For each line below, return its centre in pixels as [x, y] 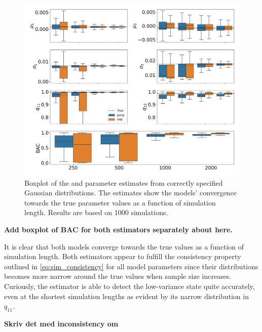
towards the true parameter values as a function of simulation [120, 202]
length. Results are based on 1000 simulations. [96, 212]
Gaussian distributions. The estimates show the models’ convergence [130, 193]
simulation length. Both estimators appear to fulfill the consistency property [123, 256]
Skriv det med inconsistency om [61, 324]
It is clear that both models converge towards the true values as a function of [124, 246]
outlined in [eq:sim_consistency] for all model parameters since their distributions [131, 266]
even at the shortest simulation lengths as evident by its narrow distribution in [126, 296]
